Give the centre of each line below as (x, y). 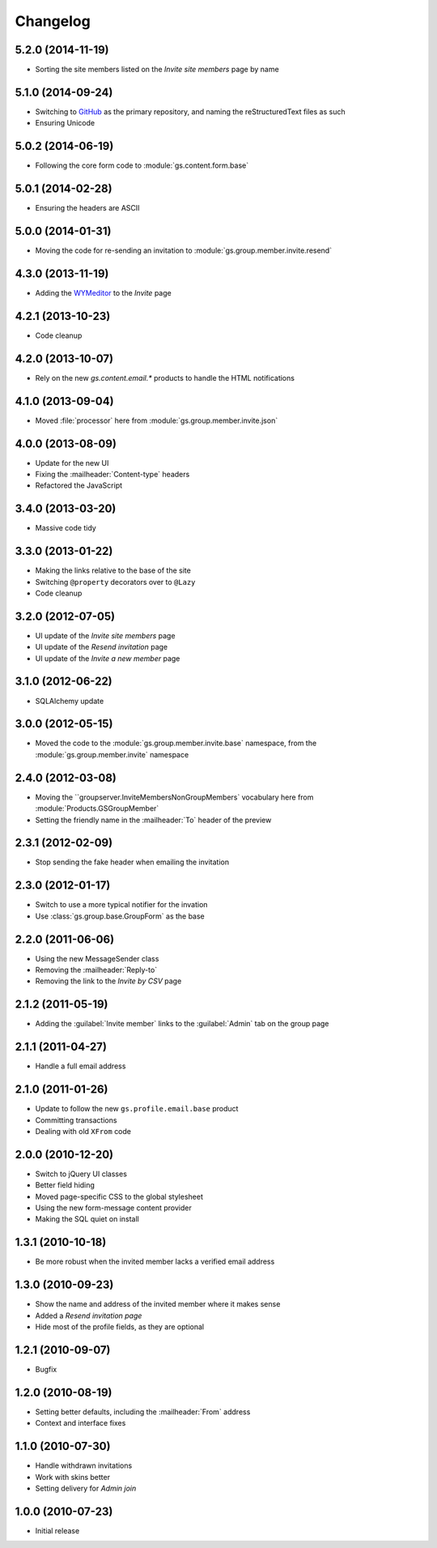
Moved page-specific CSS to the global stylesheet (119, 1196)
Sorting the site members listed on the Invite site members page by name (157, 70)
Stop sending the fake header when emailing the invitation (132, 862)
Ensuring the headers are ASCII (88, 208)
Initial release (57, 1530)
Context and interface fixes (81, 1423)
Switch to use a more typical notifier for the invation (121, 905)
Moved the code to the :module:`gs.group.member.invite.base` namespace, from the (176, 743)
